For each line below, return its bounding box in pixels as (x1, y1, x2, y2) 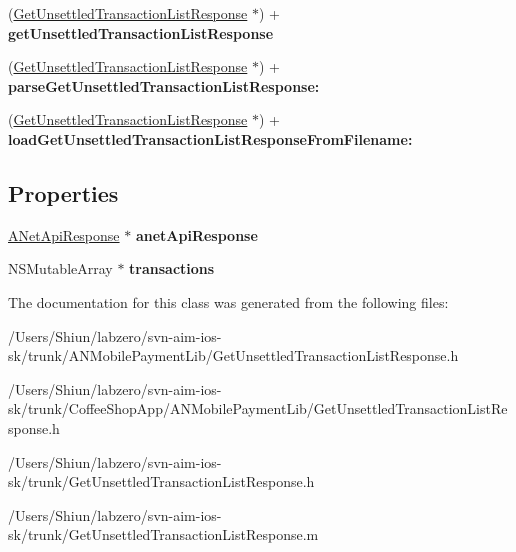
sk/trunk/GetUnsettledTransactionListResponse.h (8, 471, 315, 492)
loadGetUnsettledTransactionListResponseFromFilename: (8, 128, 413, 149)
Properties (8, 177, 119, 208)
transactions (129, 258, 215, 279)
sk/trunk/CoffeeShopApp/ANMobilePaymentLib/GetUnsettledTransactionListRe (8, 398, 508, 419)
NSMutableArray (8, 258, 113, 279)
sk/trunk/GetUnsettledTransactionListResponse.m (8, 524, 319, 545)
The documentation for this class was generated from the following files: (8, 291, 449, 312)
